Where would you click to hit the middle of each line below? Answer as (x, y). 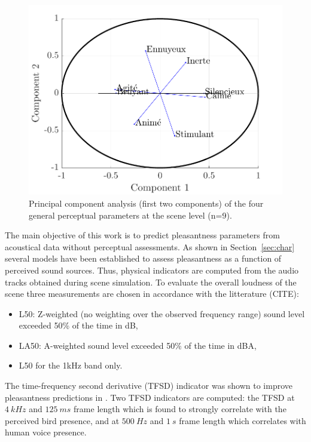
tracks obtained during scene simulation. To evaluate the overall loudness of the (151, 282)
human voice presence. (46, 432)
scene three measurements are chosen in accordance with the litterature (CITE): (152, 294)
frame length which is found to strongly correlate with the (180, 409)
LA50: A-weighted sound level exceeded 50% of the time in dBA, (138, 345)
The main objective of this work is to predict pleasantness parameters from (142, 235)
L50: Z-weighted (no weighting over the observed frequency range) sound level (162, 313)
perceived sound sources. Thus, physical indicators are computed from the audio (152, 270)
